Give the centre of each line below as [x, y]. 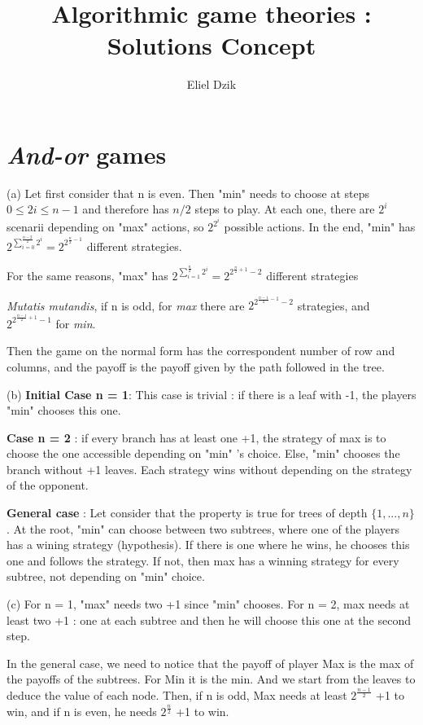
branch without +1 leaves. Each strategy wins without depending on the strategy [209, 469]
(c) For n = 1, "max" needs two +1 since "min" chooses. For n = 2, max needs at [208, 604]
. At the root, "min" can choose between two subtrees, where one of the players [203, 528]
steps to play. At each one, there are [285, 209]
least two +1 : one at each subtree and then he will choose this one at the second [209, 620]
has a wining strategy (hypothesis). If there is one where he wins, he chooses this [208, 545]
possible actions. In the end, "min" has [320, 227]
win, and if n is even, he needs [82, 711]
